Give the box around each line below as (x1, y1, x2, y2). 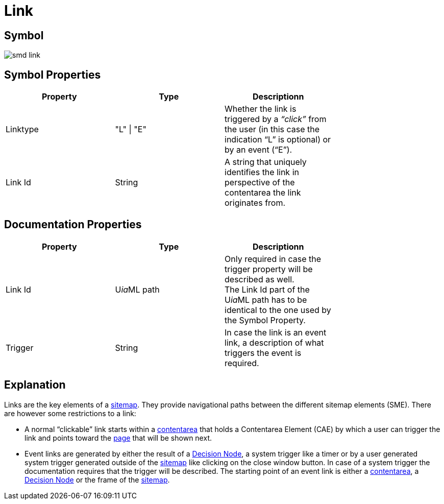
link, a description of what (225, 337, 324, 348)
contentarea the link (225, 187, 301, 198)
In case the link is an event (225, 327, 327, 338)
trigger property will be (225, 263, 313, 274)
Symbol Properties (4, 68, 101, 81)
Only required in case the (225, 253, 322, 264)
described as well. (225, 274, 294, 284)
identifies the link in (225, 167, 299, 178)
